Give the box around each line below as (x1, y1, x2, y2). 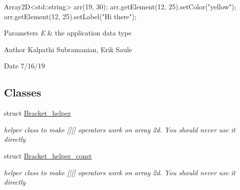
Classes (4, 85, 41, 100)
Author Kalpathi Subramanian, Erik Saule (4, 44, 132, 54)
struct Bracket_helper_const (4, 150, 92, 160)
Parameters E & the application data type (4, 28, 132, 38)
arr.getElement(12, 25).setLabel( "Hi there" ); (4, 11, 137, 21)
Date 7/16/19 (4, 61, 45, 71)
